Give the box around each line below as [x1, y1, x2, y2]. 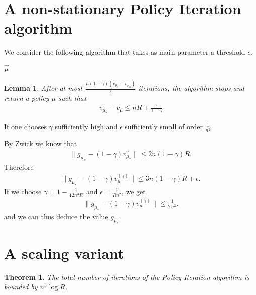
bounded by [4, 281, 38, 292]
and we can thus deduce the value [4, 211, 108, 221]
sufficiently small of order [125, 121, 203, 132]
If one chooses [4, 121, 47, 132]
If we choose [4, 186, 42, 196]
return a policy [4, 93, 49, 103]
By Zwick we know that [4, 138, 77, 149]
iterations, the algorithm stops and [138, 83, 244, 93]
